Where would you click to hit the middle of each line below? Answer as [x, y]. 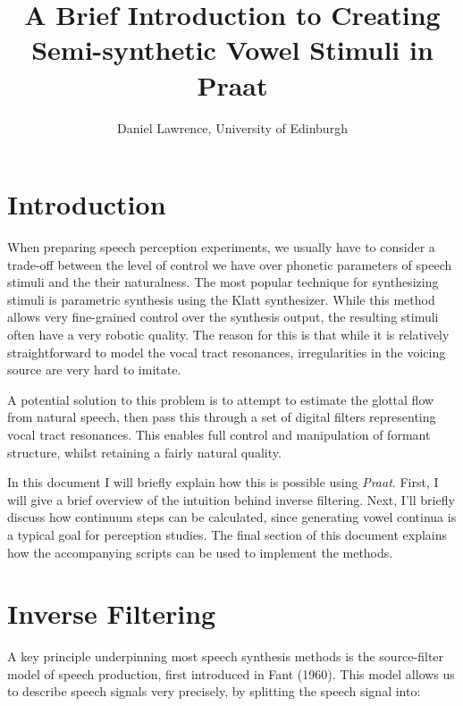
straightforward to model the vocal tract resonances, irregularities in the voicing [227, 352]
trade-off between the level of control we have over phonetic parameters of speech [230, 264]
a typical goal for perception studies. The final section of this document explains [227, 534]
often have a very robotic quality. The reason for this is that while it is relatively [228, 334]
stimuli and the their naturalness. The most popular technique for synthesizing [223, 282]
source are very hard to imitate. [94, 370]
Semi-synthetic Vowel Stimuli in [232, 50]
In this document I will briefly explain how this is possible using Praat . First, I [223, 482]
